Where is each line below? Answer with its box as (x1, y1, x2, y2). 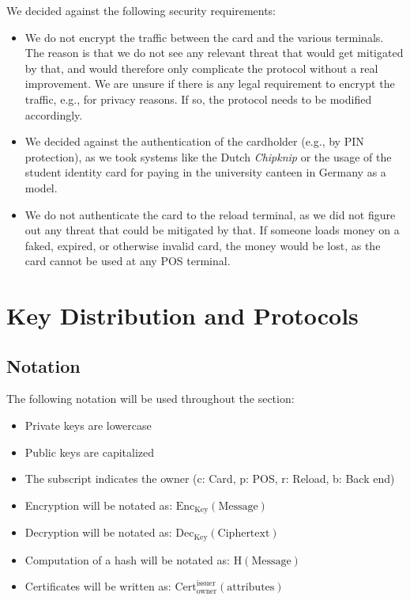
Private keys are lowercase (24, 417, 152, 434)
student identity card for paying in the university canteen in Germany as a (24, 164, 386, 180)
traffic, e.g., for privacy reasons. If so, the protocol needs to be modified (24, 90, 372, 107)
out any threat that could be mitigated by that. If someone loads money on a (24, 222, 400, 238)
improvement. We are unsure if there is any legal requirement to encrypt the (24, 75, 395, 92)
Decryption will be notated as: (24, 524, 172, 541)
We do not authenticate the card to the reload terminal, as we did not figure (24, 206, 396, 222)
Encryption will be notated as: (24, 496, 173, 513)
